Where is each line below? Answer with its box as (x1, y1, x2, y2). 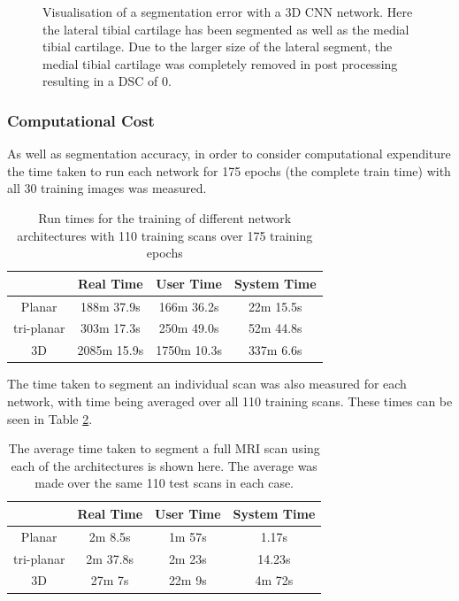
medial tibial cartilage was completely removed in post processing (42, 54, 398, 73)
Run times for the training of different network (38, 208, 292, 227)
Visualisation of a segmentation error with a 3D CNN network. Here (42, 3, 413, 20)
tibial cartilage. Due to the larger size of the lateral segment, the (42, 37, 393, 56)
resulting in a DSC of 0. (42, 72, 172, 90)
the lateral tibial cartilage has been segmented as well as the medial (42, 19, 409, 38)
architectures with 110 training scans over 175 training (17, 226, 313, 244)
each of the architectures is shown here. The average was (11, 456, 317, 474)
